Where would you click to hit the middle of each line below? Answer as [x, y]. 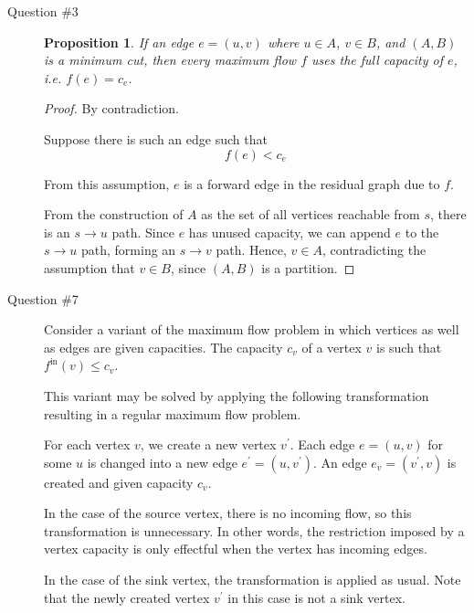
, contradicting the [374, 250]
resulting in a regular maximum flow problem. [173, 413]
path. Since [143, 232]
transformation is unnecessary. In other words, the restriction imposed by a [254, 530]
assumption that [90, 267]
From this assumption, [107, 183]
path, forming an [128, 250]
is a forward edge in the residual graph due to [312, 183]
